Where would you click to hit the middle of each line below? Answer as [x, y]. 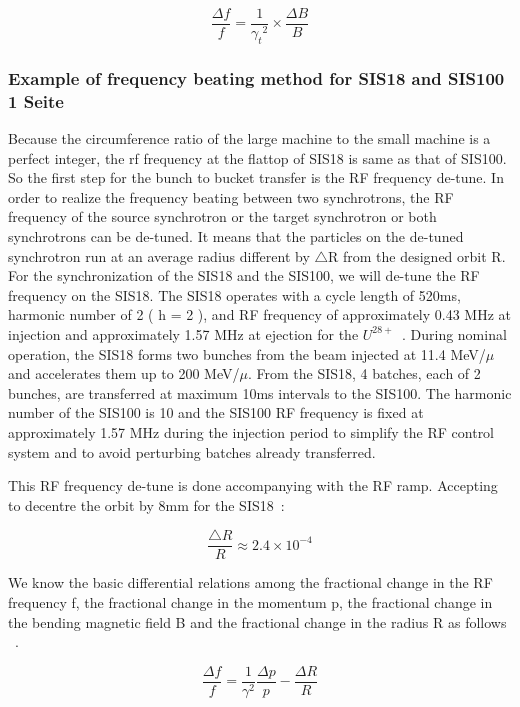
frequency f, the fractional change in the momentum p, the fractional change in [250, 601]
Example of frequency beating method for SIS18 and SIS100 [256, 77]
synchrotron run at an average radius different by [159, 255]
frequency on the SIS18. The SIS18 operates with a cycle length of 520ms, [234, 294]
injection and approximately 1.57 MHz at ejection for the [183, 333]
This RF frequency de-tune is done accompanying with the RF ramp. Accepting [253, 485]
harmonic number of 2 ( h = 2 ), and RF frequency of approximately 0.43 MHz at [260, 314]
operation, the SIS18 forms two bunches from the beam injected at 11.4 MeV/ [247, 353]
